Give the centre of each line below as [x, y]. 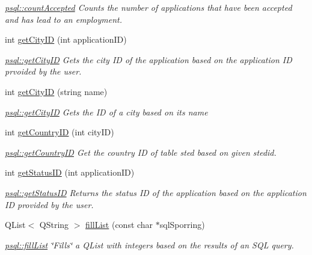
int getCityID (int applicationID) [66, 39]
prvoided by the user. [43, 71]
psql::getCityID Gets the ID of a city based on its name [106, 112]
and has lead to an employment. [64, 19]
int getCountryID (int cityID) [60, 132]
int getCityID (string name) [56, 91]
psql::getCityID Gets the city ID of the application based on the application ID [148, 59]
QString [54, 225]
